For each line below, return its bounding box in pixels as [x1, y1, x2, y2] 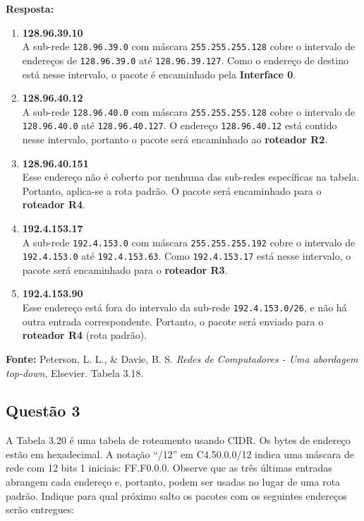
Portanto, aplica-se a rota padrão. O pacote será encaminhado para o [22, 183, 322, 198]
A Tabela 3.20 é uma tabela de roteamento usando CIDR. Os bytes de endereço [6, 433, 351, 448]
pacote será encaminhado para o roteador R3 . [22, 262, 228, 277]
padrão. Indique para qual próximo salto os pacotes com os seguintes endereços [6, 488, 347, 503]
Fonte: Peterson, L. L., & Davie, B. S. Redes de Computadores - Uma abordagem [6, 351, 358, 366]
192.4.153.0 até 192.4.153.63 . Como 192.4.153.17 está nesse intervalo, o [22, 248, 351, 263]
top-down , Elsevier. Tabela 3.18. [6, 365, 144, 380]
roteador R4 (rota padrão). [22, 328, 147, 342]
